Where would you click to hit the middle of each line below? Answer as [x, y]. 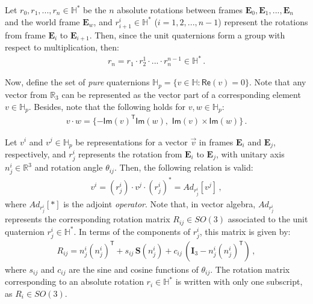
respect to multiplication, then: [62, 47]
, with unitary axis [250, 154]
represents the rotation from [130, 154]
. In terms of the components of [132, 231]
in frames [216, 141]
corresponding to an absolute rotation [74, 281]
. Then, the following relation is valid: [184, 167]
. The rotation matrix [250, 269]
